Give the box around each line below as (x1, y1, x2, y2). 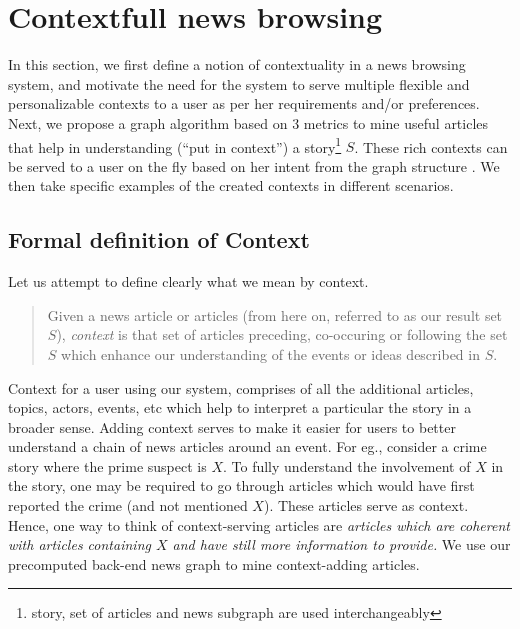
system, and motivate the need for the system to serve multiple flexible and (8, 73, 470, 94)
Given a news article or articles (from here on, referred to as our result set (47, 304, 503, 325)
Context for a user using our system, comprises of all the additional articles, (8, 377, 474, 398)
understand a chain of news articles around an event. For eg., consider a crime (8, 436, 487, 457)
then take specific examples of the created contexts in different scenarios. (8, 175, 454, 196)
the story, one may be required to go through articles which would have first (8, 475, 475, 496)
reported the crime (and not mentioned (8, 495, 248, 516)
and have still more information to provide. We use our (172, 534, 511, 555)
